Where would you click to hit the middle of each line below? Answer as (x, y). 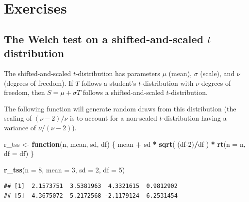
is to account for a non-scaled (114, 118)
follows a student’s (109, 83)
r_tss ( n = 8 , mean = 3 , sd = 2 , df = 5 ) (65, 169)
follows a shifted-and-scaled (123, 92)
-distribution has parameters (118, 73)
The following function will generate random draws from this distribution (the (120, 108)
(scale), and (217, 73)
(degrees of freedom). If (39, 83)
